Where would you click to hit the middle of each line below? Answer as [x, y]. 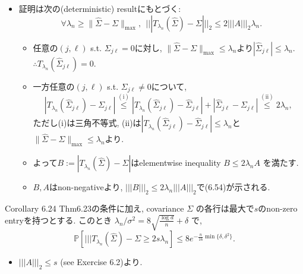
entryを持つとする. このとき [59, 220]
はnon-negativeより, [86, 187]
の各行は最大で [225, 208]
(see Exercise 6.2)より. [101, 262]
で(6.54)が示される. [233, 187]
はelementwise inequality [176, 163]
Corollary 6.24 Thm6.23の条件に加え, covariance [94, 208]
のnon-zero [278, 208]
